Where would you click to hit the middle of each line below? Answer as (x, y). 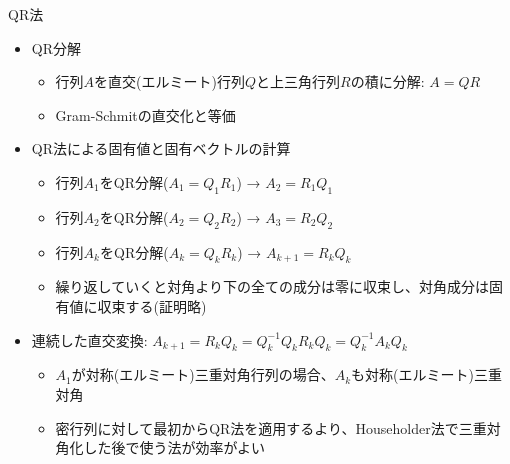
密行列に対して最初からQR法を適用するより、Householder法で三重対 (278, 427)
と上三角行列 (298, 81)
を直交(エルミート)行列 (169, 81)
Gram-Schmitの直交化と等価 (145, 114)
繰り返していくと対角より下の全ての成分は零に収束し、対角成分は (272, 286)
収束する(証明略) (152, 305)
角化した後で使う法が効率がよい (160, 447)
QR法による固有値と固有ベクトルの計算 (161, 148)
